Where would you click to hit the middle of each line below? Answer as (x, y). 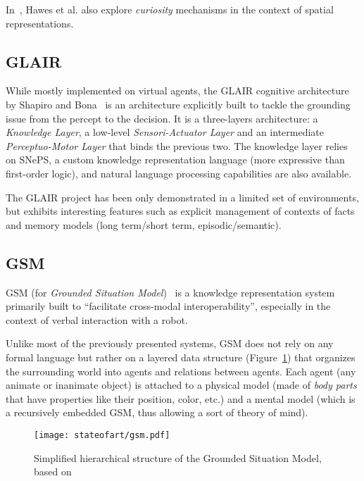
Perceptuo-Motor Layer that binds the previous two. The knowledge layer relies (177, 145)
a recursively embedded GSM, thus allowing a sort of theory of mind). (157, 412)
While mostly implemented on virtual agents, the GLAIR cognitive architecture (177, 90)
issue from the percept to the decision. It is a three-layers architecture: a (162, 118)
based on (53, 471)
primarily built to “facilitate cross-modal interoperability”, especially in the (168, 306)
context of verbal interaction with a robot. (97, 319)
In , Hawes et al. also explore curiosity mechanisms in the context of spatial (170, 9)
